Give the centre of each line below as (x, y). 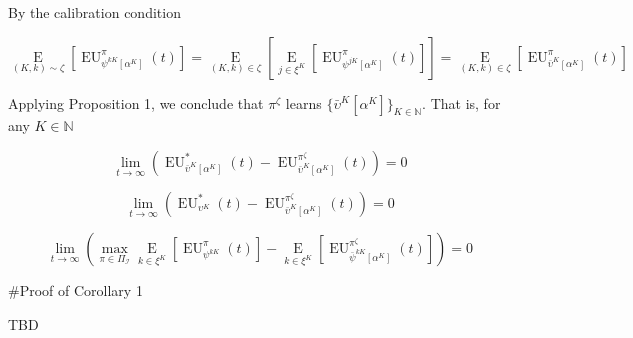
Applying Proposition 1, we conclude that (136, 102)
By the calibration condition (94, 12)
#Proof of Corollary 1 (75, 289)
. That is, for (461, 102)
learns (303, 102)
